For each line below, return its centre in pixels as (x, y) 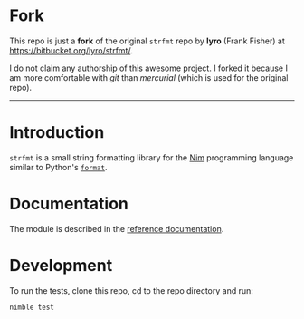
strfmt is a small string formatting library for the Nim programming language (152, 157)
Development (61, 266)
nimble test (32, 307)
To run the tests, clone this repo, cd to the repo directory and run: (131, 290)
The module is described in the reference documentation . (117, 228)
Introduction (57, 133)
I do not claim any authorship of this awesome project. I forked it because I (148, 68)
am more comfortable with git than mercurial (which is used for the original (149, 77)
